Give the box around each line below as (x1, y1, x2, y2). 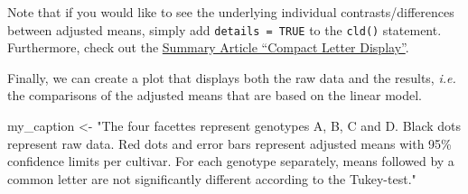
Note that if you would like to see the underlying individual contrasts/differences (7, 3, 454, 21)
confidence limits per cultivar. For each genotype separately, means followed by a (7, 152, 454, 171)
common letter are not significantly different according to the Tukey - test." (7, 169, 417, 188)
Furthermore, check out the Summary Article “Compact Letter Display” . (7, 38, 409, 57)
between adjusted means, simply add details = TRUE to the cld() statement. (7, 20, 442, 39)
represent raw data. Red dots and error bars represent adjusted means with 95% (7, 134, 452, 152)
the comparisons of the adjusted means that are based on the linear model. (7, 86, 422, 105)
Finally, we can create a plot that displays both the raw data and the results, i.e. (7, 68, 456, 87)
